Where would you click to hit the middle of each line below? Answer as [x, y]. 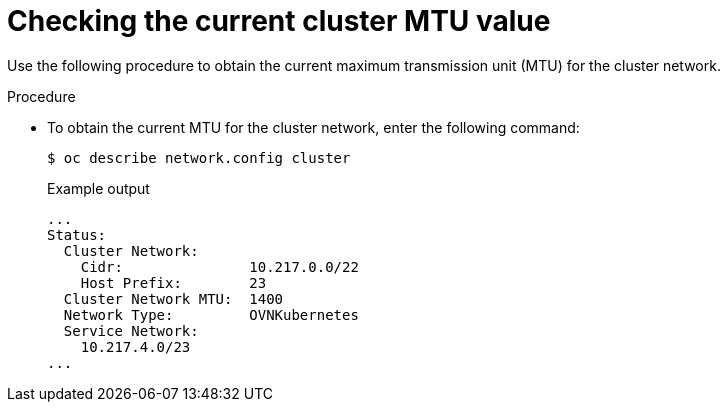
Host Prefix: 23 [173, 282]
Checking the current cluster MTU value [279, 21]
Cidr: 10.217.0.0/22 [219, 266]
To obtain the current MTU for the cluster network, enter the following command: [313, 127]
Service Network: [131, 330]
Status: [77, 234]
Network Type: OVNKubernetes [211, 314]
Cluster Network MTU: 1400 [173, 298]
